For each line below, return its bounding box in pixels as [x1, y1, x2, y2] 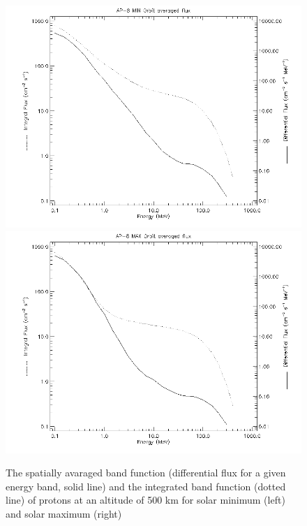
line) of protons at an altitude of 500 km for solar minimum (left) [6, 492, 285, 507]
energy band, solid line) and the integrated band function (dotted [6, 478, 286, 493]
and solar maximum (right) [6, 506, 122, 520]
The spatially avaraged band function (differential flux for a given [6, 465, 286, 480]
